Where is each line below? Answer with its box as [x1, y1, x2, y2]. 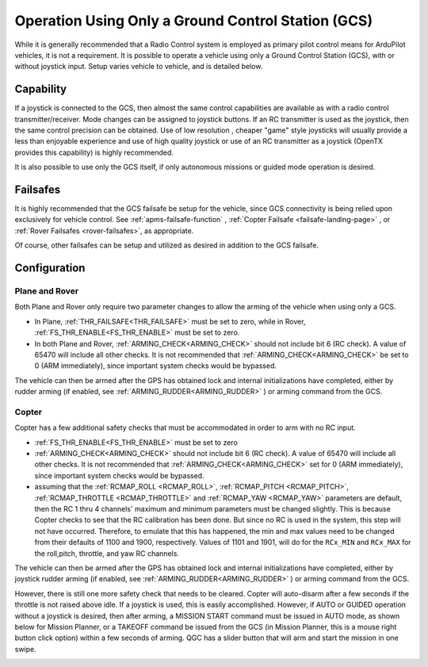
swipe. [14, 644, 37, 654]
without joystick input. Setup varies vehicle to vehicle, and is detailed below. [14, 62, 263, 71]
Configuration [14, 262, 86, 275]
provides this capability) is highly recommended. [14, 148, 174, 157]
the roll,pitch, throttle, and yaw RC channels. [34, 548, 180, 558]
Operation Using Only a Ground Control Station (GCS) [14, 12, 373, 29]
